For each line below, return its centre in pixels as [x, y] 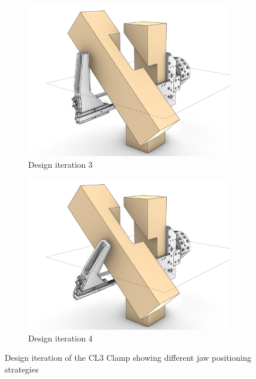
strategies [22, 369]
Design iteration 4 [60, 338]
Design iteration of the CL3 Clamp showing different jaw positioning [128, 358]
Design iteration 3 [60, 164]
